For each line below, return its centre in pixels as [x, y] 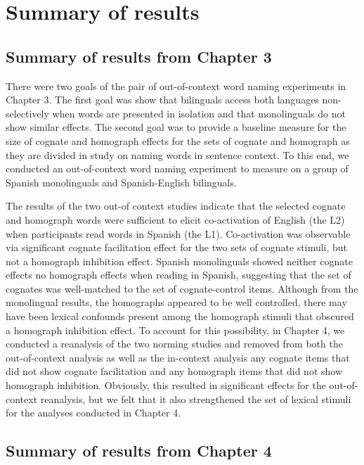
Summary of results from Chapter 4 [139, 451]
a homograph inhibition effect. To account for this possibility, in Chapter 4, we [175, 330]
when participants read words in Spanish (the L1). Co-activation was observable [178, 233]
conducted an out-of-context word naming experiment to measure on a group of [177, 168]
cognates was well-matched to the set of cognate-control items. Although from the [182, 288]
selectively [27, 113]
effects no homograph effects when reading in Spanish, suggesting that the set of [178, 275]
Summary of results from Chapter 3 [139, 56]
